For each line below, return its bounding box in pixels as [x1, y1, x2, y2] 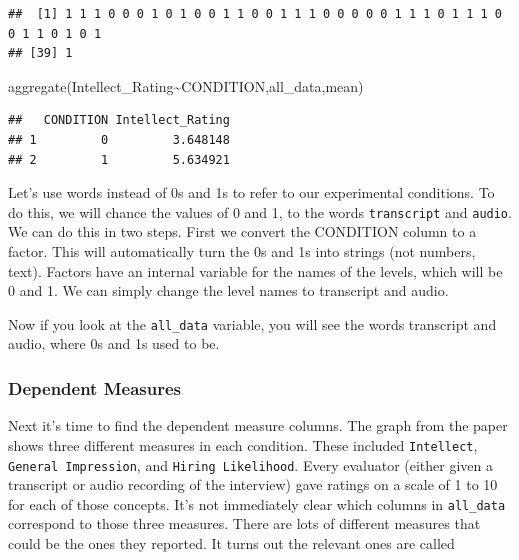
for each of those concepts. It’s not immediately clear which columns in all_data [8, 493, 506, 514]
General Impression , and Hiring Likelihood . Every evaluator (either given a [8, 454, 494, 475]
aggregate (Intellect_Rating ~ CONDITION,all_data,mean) [8, 75, 364, 96]
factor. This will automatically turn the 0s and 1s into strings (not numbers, [8, 241, 476, 261]
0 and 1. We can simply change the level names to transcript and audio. [8, 280, 449, 301]
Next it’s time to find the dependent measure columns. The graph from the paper [8, 415, 508, 436]
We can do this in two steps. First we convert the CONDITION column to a [8, 221, 477, 242]
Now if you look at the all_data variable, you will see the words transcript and [8, 313, 497, 334]
